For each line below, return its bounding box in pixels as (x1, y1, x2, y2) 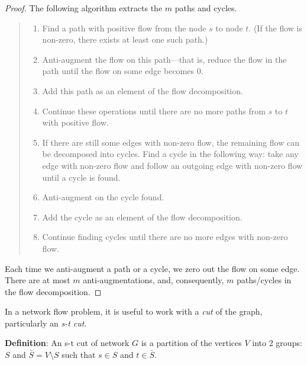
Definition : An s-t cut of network (5, 337, 130, 349)
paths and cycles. (174, 2, 237, 14)
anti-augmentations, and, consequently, (83, 274, 224, 286)
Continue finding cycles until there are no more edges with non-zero (42, 230, 288, 243)
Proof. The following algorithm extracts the (5, 2, 163, 14)
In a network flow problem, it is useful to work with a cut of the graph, (5, 305, 263, 318)
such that (62, 348, 96, 361)
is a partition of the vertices (141, 337, 242, 349)
